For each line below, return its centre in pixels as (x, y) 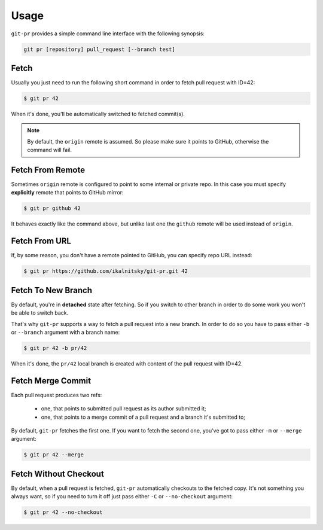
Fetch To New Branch (52, 290)
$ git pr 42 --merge (54, 455)
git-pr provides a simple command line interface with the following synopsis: (108, 33)
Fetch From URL (41, 241)
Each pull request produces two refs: (57, 395)
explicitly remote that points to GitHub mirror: (67, 193)
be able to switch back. (40, 313)
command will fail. (49, 150)
